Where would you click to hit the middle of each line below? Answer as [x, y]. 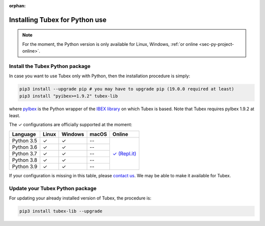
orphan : [17, 6]
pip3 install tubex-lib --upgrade [61, 211]
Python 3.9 [25, 166]
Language [24, 134]
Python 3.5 [25, 140]
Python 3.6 [25, 147]
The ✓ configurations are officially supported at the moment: [71, 125]
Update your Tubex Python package [53, 188]
